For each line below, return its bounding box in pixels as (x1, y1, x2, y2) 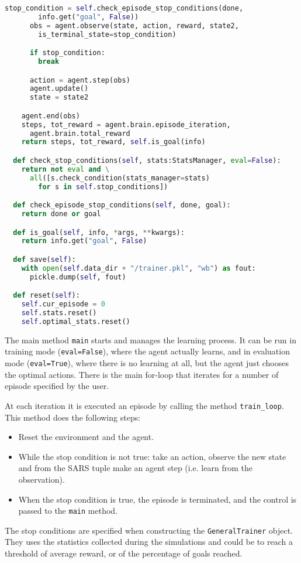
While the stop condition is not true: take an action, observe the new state (18, 450, 286, 462)
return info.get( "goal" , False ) (21, 237, 147, 245)
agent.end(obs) (21, 111, 80, 120)
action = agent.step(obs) (29, 76, 130, 84)
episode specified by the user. (5, 380, 109, 392)
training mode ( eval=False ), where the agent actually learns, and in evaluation (5, 345, 290, 357)
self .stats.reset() (21, 309, 97, 317)
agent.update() (29, 84, 89, 93)
